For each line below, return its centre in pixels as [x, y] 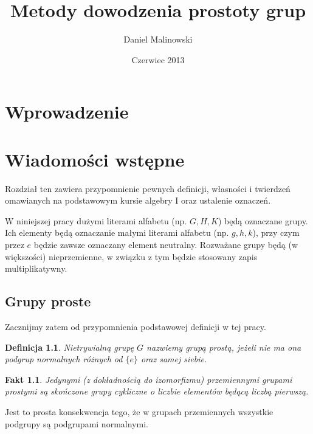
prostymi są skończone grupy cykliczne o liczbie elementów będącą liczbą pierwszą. [157, 391]
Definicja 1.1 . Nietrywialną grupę [70, 347]
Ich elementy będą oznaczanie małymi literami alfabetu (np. [117, 232]
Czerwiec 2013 [158, 59]
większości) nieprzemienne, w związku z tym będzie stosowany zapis [131, 256]
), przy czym [276, 232]
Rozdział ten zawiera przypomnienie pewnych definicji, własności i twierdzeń [148, 188]
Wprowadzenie [67, 112]
